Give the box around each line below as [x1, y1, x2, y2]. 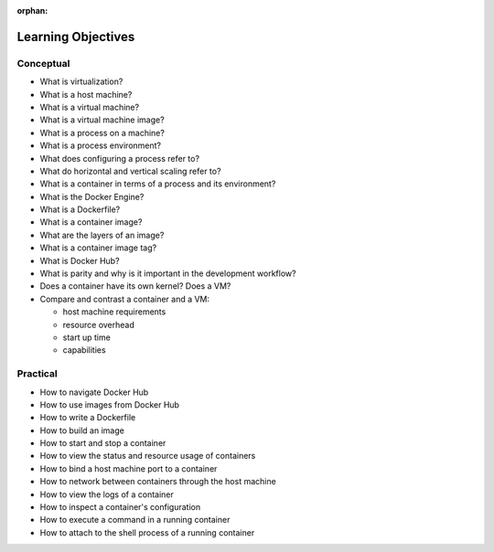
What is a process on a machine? [39, 127, 165, 138]
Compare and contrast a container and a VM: [39, 293, 210, 304]
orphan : [16, 5, 48, 16]
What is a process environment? [39, 140, 162, 151]
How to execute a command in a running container [39, 515, 231, 525]
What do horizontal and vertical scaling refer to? [39, 165, 221, 176]
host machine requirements [62, 306, 166, 317]
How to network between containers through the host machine [39, 476, 276, 487]
